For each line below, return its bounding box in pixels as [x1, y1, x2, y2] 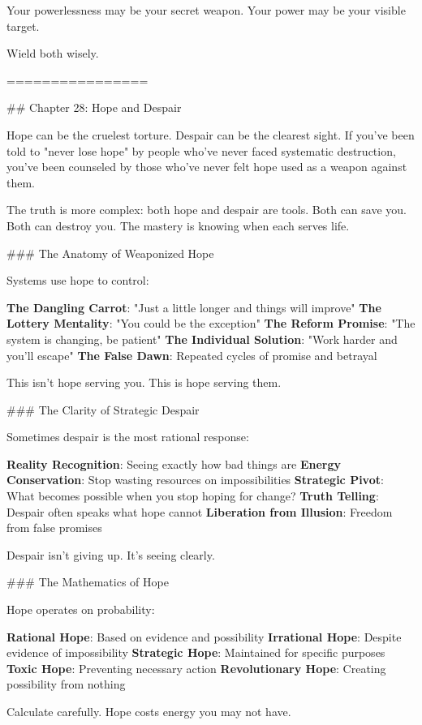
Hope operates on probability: [6, 601, 155, 618]
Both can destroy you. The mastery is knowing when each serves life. [6, 217, 350, 234]
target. [6, 17, 40, 34]
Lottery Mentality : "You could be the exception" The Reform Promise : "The [6, 315, 416, 332]
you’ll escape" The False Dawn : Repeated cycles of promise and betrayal [6, 346, 377, 363]
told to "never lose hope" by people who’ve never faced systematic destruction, [6, 142, 396, 159]
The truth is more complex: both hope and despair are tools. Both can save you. [6, 201, 407, 218]
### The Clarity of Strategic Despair [6, 401, 200, 418]
